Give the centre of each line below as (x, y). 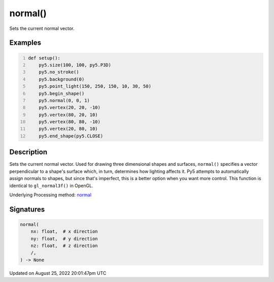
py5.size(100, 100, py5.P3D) (75, 65)
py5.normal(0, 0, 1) (64, 100)
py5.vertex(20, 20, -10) (70, 108)
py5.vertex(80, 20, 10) (68, 115)
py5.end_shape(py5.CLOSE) (71, 136)
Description (28, 152)
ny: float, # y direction (64, 239)
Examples (25, 43)
